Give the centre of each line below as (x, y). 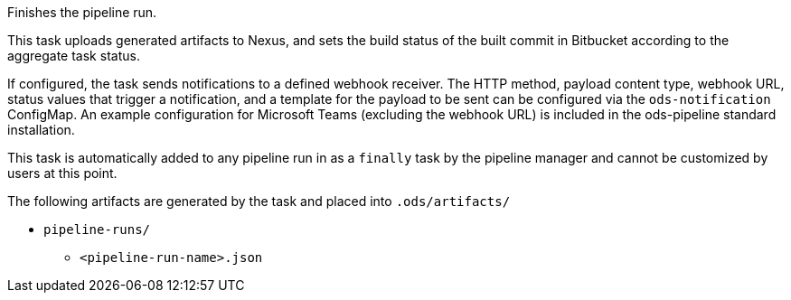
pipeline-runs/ (97, 230)
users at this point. (62, 173)
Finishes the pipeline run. (82, 12)
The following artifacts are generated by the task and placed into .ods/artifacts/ (259, 201)
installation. (41, 130)
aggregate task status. (74, 56)
